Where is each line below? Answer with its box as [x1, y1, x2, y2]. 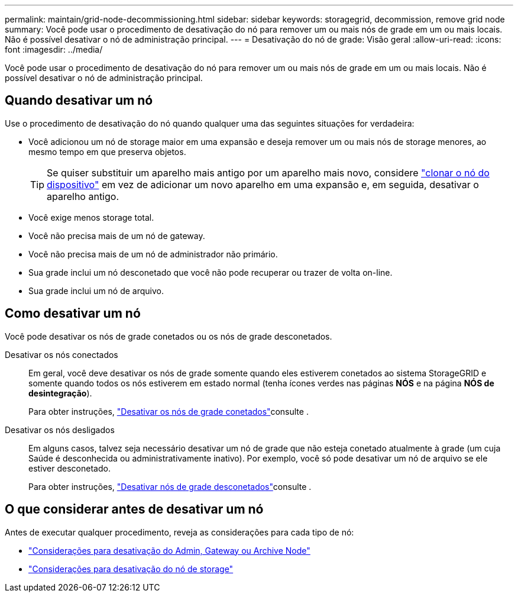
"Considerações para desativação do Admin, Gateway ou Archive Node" [28, 545, 310, 556]
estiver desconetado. [28, 463, 111, 473]
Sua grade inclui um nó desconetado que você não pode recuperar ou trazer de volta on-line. [28, 267, 393, 277]
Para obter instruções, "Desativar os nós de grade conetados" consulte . [28, 406, 309, 417]
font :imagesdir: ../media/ [5, 44, 103, 54]
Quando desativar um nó [5, 93, 153, 108]
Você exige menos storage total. [28, 212, 154, 222]
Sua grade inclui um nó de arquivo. [28, 285, 164, 296]
